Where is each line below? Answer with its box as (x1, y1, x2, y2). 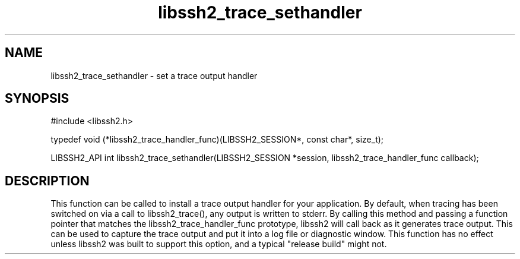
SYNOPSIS (5, 91, 69, 106)
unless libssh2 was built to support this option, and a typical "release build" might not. (50, 239, 387, 249)
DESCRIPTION (5, 173, 90, 188)
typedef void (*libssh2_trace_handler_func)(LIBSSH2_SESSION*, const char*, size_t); (50, 134, 384, 145)
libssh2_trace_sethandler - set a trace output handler (50, 70, 258, 81)
